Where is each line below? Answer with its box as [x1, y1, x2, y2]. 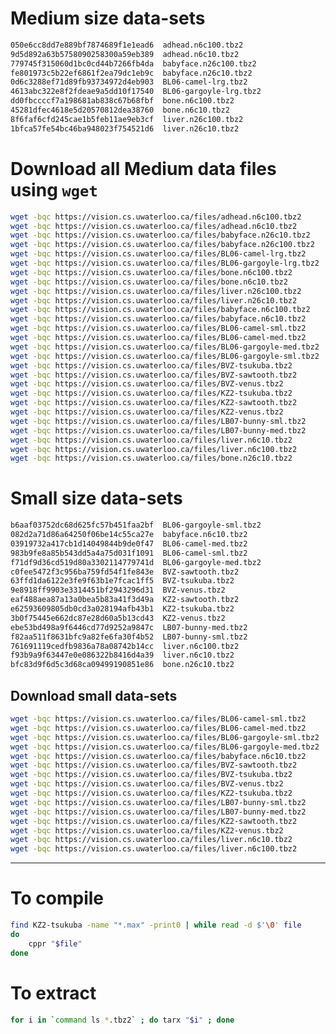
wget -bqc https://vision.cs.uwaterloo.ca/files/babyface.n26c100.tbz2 [10, 240, 315, 250]
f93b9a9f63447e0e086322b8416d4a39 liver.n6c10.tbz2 [10, 650, 235, 661]
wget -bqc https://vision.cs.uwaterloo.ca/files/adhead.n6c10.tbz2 [10, 221, 298, 231]
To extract [10, 982, 97, 1004]
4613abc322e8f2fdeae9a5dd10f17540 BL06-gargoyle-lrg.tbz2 [10, 87, 262, 97]
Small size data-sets [10, 487, 183, 510]
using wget [10, 178, 98, 201]
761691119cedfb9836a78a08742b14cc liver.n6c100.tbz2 [10, 641, 240, 651]
